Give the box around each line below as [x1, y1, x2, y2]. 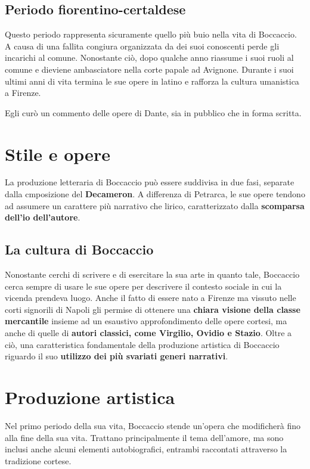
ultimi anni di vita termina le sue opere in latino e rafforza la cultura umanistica [5, 74, 299, 87]
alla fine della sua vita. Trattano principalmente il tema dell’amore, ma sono [5, 431, 284, 443]
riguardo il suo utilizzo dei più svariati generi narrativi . [5, 350, 228, 362]
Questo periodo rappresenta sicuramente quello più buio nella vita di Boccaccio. [5, 28, 297, 41]
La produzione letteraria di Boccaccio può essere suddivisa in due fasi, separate [5, 176, 294, 188]
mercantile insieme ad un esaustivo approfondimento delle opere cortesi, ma [5, 315, 287, 327]
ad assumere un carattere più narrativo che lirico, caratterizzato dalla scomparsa [5, 199, 305, 212]
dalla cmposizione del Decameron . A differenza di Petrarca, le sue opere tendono [5, 188, 305, 200]
